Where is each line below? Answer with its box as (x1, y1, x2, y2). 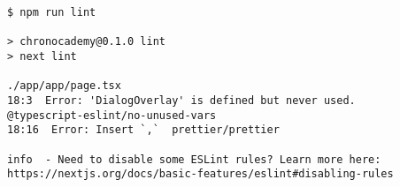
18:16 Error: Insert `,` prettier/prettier (7, 123, 280, 137)
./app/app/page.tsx (7, 79, 121, 93)
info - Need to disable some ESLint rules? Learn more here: (7, 153, 381, 166)
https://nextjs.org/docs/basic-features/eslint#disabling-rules (7, 168, 394, 181)
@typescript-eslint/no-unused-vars (7, 108, 217, 122)
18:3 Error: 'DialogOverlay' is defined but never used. (7, 93, 356, 107)
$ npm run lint (7, 6, 96, 19)
